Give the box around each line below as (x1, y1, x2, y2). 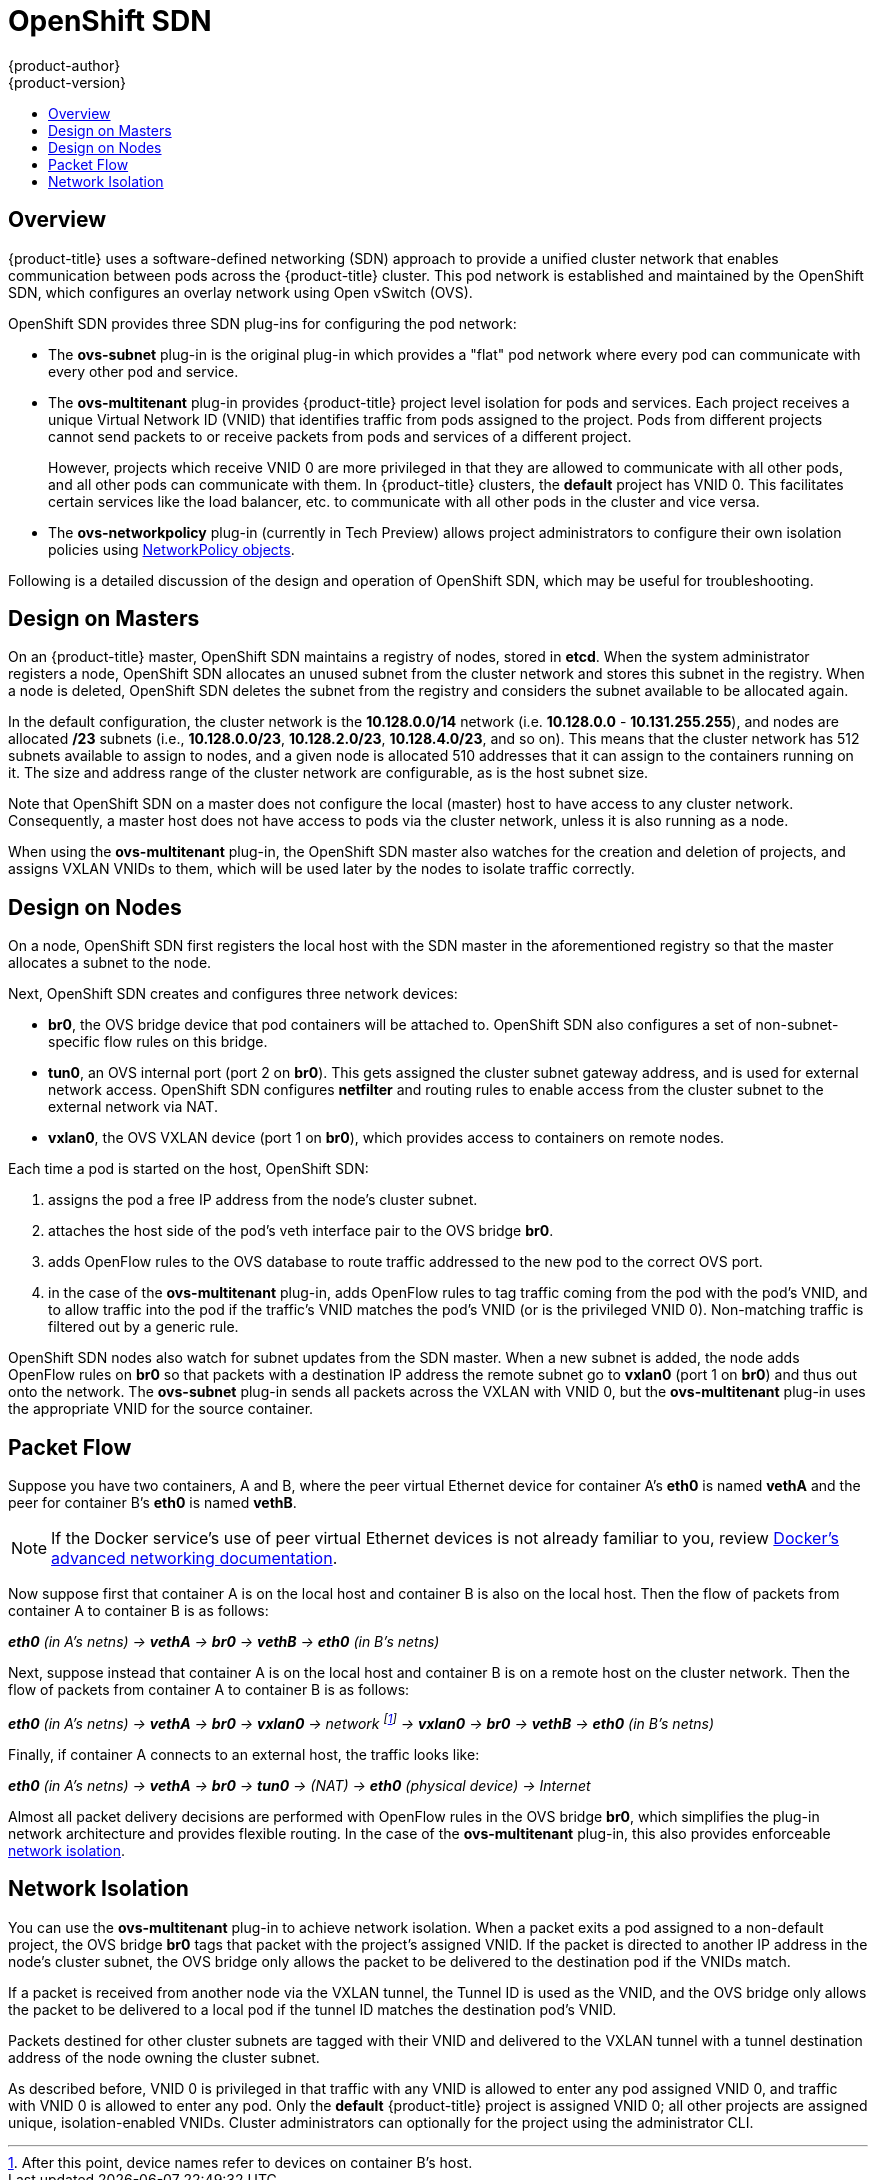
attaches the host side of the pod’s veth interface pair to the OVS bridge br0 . (48, 1222, 554, 1240)
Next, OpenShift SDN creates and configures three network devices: (8, 985, 458, 1003)
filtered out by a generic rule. (48, 1318, 239, 1336)
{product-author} (8, 56, 121, 74)
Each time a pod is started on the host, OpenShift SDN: (8, 1160, 369, 1178)
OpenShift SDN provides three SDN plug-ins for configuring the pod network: (8, 314, 517, 332)
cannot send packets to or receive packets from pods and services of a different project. (48, 427, 632, 445)
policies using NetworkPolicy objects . (48, 540, 295, 558)
